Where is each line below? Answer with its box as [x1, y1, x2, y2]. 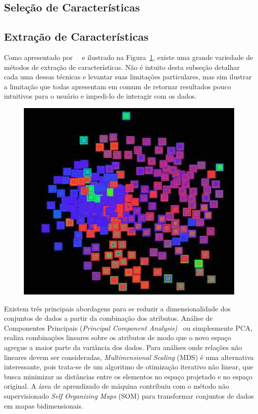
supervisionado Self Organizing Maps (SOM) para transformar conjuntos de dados [4, 391, 254, 401]
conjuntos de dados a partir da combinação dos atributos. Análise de [4, 313, 213, 323]
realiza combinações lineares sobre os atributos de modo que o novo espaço [4, 332, 231, 343]
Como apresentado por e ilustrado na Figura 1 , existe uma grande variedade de [4, 52, 253, 62]
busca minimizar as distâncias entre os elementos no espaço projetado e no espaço [4, 371, 253, 381]
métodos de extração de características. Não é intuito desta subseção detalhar [4, 61, 240, 72]
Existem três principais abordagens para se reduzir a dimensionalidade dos [4, 303, 231, 313]
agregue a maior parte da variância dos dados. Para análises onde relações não [4, 342, 242, 353]
